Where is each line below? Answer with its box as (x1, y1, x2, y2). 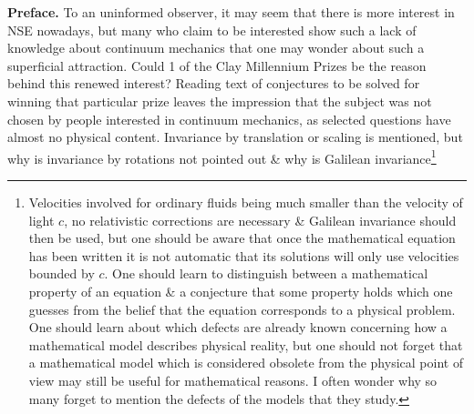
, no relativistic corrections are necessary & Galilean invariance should (64, 210, 457, 229)
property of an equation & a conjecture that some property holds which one (28, 281, 453, 300)
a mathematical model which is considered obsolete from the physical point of (28, 353, 464, 372)
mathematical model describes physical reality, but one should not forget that (28, 335, 463, 354)
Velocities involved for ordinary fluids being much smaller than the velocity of (28, 193, 463, 211)
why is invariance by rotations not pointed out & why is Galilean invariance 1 (7, 146, 437, 167)
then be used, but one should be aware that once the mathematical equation (28, 228, 456, 247)
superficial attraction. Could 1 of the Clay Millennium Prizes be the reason (7, 56, 427, 75)
